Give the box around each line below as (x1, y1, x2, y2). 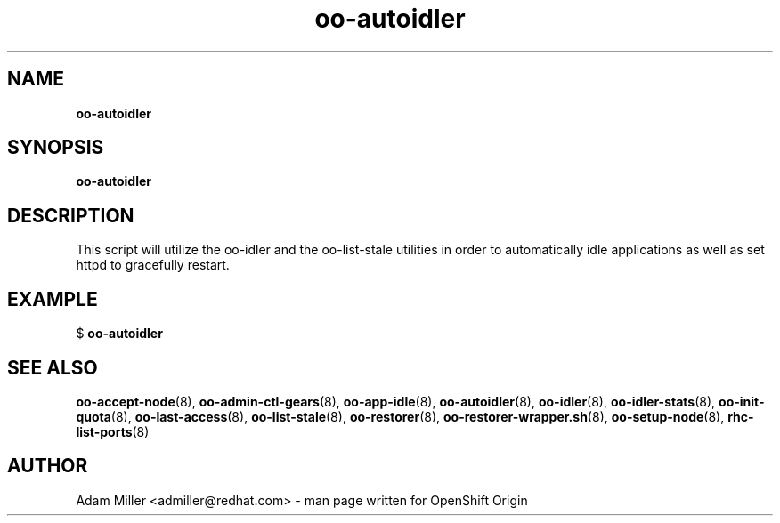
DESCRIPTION (7, 204, 134, 227)
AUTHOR (7, 455, 88, 478)
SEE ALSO (7, 356, 98, 379)
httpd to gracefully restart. (76, 257, 230, 273)
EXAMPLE (7, 287, 98, 310)
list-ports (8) (76, 423, 150, 439)
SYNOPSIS (7, 136, 104, 159)
